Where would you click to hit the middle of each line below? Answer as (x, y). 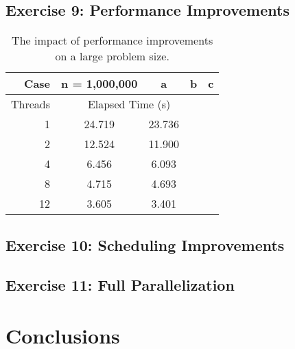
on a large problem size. (112, 56)
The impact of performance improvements (113, 40)
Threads (31, 104)
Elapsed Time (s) (129, 104)
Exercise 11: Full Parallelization (120, 285)
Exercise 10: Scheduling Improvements (145, 244)
